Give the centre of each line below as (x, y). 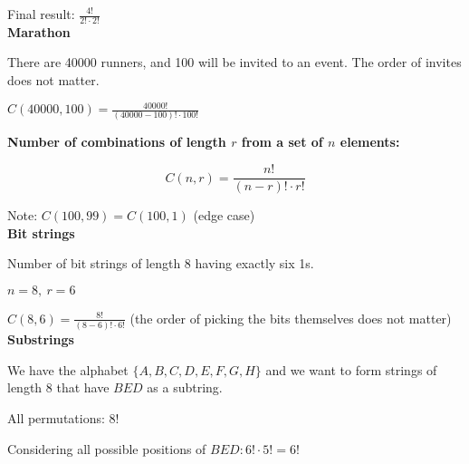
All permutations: (56, 417)
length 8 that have (58, 387)
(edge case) (224, 215)
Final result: (41, 14)
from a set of (282, 142)
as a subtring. (185, 387)
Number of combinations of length (117, 142)
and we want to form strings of (351, 369)
